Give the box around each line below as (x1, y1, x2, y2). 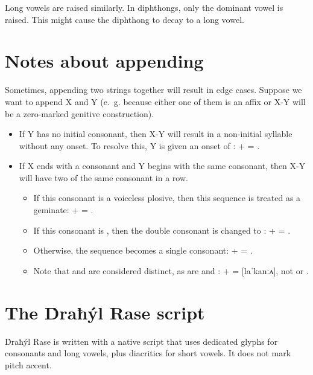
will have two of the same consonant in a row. (19, 171, 188, 184)
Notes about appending (5, 48, 204, 73)
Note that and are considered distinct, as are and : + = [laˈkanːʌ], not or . (33, 264, 309, 277)
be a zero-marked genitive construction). (5, 107, 154, 120)
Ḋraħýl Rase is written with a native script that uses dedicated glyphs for (5, 335, 278, 347)
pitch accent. (5, 358, 52, 371)
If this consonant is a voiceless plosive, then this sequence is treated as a (33, 191, 301, 204)
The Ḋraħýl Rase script (5, 300, 205, 324)
